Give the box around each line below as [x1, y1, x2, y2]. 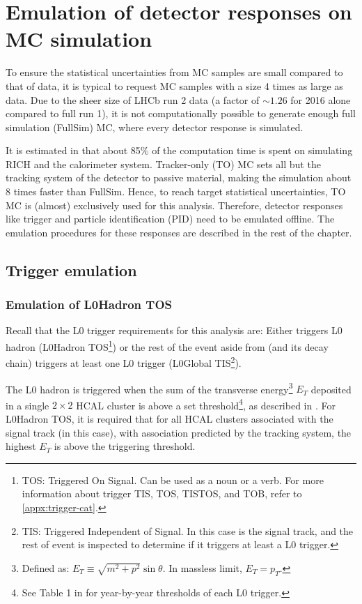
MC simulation [6, 24, 152, 53]
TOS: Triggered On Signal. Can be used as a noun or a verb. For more [22, 472, 324, 487]
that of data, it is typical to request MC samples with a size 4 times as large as [6, 78, 343, 93]
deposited [310, 382, 352, 396]
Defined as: [22, 560, 70, 575]
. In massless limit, [162, 560, 242, 575]
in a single [6, 398, 49, 412]
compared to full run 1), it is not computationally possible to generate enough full [6, 106, 356, 121]
